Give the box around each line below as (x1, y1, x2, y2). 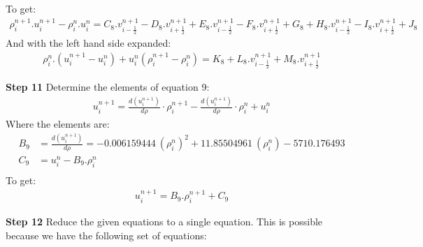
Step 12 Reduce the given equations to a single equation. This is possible (6, 214, 323, 229)
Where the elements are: (6, 117, 110, 131)
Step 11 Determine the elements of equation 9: (6, 80, 210, 94)
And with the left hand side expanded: (6, 36, 171, 50)
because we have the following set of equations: (6, 227, 207, 242)
